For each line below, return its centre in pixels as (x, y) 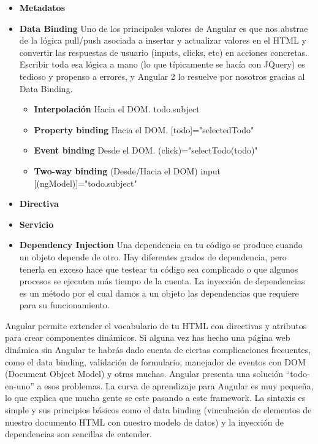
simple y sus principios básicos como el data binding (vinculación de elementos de (158, 410)
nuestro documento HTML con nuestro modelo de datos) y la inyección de (145, 422)
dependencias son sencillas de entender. (78, 434)
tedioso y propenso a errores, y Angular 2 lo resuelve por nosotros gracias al (162, 76)
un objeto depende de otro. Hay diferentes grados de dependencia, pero (153, 256)
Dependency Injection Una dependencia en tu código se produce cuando (161, 245)
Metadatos (42, 7)
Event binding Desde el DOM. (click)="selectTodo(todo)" (146, 150)
